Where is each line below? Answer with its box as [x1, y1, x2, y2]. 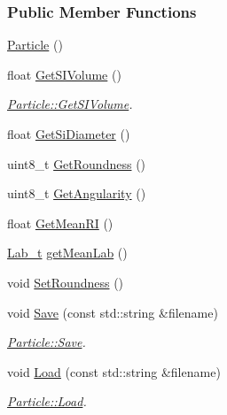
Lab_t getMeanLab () [7, 243, 128, 262]
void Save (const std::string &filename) [7, 303, 218, 321]
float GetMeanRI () [7, 213, 113, 232]
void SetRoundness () [7, 273, 124, 291]
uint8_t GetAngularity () [7, 184, 146, 203]
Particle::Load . [7, 392, 87, 411]
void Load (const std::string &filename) [7, 362, 221, 380]
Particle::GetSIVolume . [7, 95, 133, 113]
